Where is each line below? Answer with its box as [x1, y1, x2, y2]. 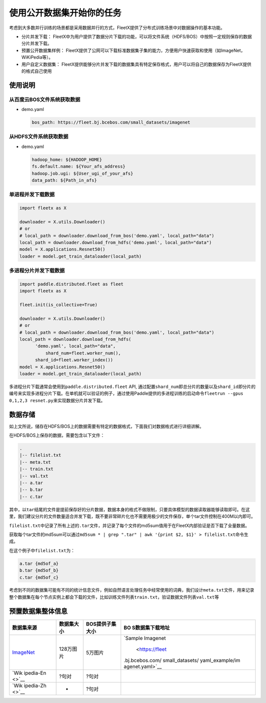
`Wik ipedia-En [12, 669, 46, 676]
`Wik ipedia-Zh [12, 682, 47, 689]
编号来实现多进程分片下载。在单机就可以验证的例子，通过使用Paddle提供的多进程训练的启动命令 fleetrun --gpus [9, 390, 243, 396]
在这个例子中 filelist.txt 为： [9, 547, 75, 553]
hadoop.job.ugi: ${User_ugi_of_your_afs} [32, 171, 133, 176]
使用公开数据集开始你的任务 [9, 7, 122, 18]
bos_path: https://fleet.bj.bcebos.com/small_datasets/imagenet [32, 120, 191, 125]
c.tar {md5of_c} [19, 574, 59, 580]
